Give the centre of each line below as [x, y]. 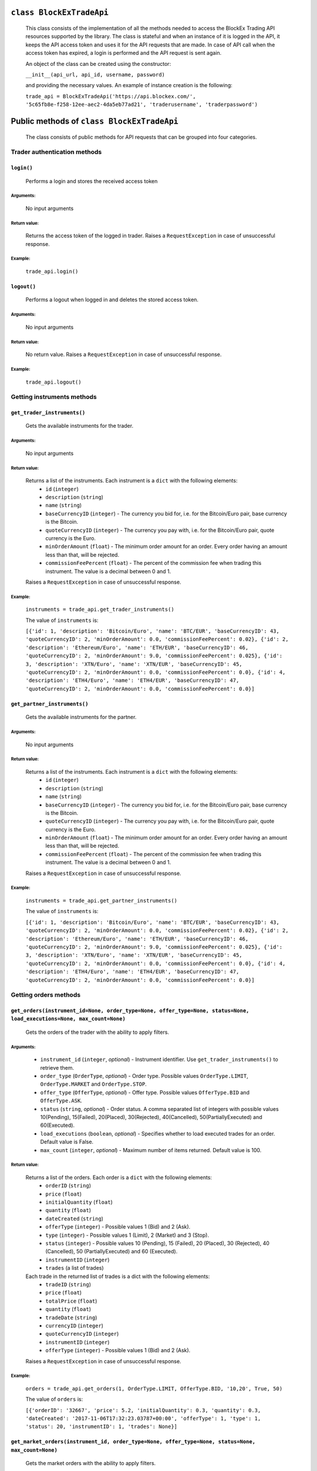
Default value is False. [67, 1142]
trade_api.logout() [53, 382]
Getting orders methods [46, 995]
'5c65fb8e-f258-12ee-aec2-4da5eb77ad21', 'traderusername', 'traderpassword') [142, 105]
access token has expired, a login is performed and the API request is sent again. [124, 53]
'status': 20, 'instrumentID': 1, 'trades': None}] [102, 1427]
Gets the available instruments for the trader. [80, 426]
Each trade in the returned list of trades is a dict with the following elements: [118, 1276]
